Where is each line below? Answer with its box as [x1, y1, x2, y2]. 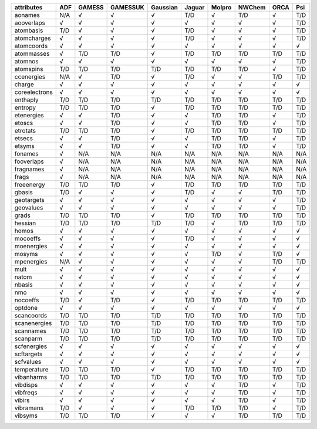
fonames [14, 150, 39, 158]
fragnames [14, 165, 45, 173]
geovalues [14, 204, 43, 211]
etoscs [14, 119, 33, 127]
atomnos [14, 58, 39, 65]
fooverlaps [14, 157, 44, 165]
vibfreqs [14, 389, 38, 396]
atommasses [14, 50, 50, 58]
